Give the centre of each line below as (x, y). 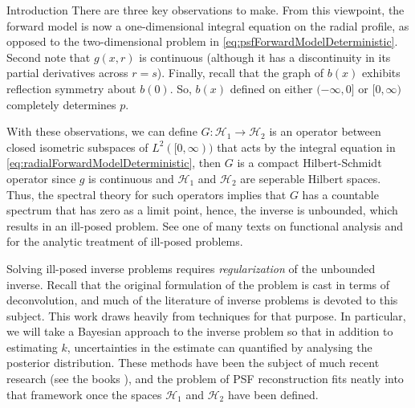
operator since (41, 178)
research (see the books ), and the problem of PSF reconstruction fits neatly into (205, 379)
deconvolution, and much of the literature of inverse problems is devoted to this (202, 300)
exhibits (381, 73)
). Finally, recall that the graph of (240, 73)
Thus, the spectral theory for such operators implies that (146, 194)
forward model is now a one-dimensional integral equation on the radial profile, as (208, 25)
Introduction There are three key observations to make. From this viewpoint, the (205, 10)
